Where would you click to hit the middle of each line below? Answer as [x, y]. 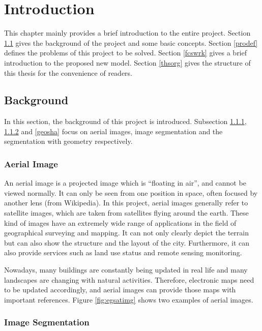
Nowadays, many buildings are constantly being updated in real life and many [126, 270]
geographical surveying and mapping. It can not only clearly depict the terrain [126, 233]
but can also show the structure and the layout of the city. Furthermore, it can [127, 242]
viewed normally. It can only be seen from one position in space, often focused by [131, 192]
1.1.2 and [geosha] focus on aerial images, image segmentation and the [113, 131]
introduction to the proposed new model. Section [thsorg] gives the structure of [127, 62]
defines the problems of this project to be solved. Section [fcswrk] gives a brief [126, 53]
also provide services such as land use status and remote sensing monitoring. [123, 252]
